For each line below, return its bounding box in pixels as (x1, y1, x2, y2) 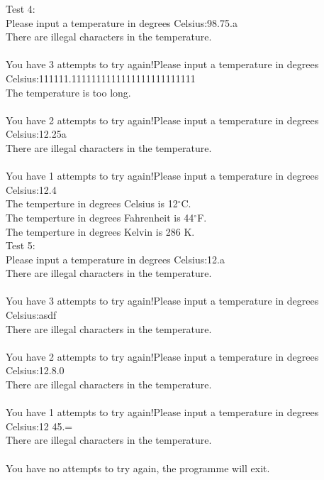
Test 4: (6, 1, 35, 16)
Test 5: (6, 238, 35, 253)
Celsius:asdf (6, 307, 57, 322)
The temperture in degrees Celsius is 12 (6, 196, 178, 211)
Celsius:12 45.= (6, 418, 73, 433)
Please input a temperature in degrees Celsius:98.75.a (6, 15, 238, 30)
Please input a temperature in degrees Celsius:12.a (6, 251, 225, 266)
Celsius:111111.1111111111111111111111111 (6, 70, 196, 85)
